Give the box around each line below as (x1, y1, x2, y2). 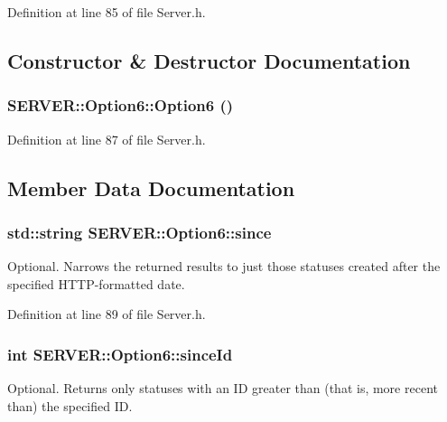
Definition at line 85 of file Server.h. (7, 3, 206, 21)
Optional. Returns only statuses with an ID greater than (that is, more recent (7, 379, 438, 398)
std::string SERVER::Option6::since (7, 220, 272, 243)
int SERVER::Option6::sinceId (7, 342, 233, 365)
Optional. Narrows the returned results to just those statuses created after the (7, 257, 441, 276)
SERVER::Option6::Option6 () (7, 94, 234, 117)
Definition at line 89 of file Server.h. (7, 305, 206, 324)
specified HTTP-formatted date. (7, 274, 185, 293)
